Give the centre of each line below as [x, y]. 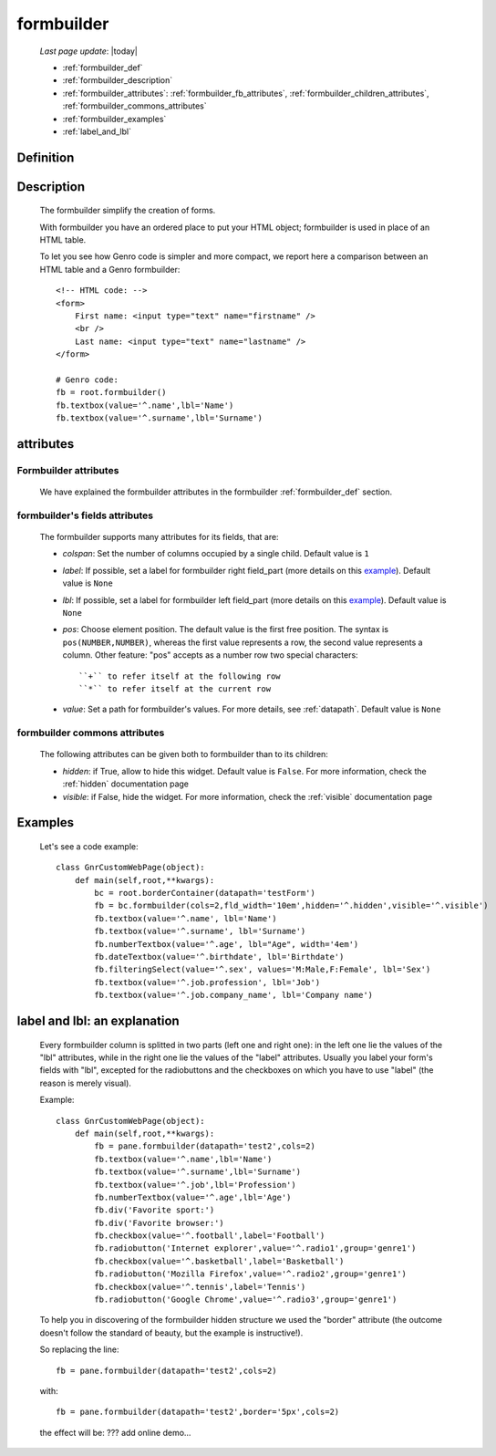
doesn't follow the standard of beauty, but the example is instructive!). [171, 1333]
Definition [46, 157]
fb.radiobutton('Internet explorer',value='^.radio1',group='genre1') [255, 1248]
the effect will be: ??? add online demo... [115, 1432]
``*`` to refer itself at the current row [175, 689]
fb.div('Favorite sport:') [155, 1210]
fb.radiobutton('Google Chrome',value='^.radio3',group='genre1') [246, 1300]
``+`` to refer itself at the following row [180, 676]
